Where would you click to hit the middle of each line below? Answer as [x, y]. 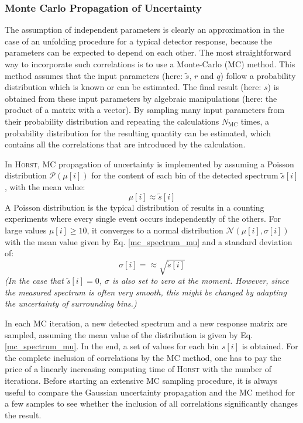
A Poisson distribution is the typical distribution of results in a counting [135, 207]
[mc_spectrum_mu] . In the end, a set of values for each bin [112, 346]
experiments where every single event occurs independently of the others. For [143, 219]
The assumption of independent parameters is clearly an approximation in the [145, 30]
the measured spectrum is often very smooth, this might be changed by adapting [146, 292]
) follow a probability [258, 75]
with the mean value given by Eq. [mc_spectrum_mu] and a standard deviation [149, 241]
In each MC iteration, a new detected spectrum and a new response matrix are [146, 323]
